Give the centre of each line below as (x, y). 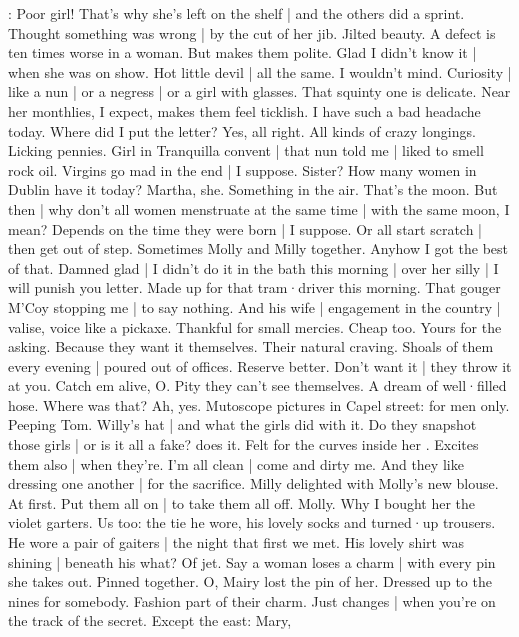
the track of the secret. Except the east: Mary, (150, 620)
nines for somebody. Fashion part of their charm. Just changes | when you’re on (252, 600)
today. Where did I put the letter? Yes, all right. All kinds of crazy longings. (242, 130)
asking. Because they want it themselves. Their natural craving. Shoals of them (251, 346)
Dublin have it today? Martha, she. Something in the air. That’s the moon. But (253, 189)
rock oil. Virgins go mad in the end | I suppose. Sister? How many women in (242, 169)
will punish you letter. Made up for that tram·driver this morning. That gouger (254, 287)
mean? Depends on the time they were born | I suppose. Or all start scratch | (245, 228)
